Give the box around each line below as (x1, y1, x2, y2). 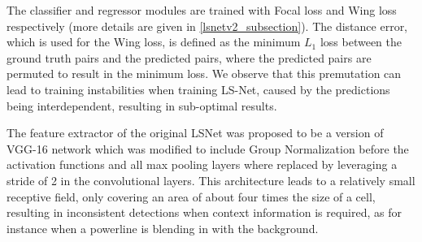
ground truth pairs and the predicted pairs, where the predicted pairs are (7, 49, 372, 66)
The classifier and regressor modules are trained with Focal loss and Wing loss (7, 2, 397, 18)
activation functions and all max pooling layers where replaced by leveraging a (7, 156, 398, 173)
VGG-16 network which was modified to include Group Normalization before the (7, 140, 409, 157)
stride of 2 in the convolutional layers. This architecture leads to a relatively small (7, 171, 415, 188)
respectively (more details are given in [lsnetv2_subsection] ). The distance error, (7, 17, 408, 34)
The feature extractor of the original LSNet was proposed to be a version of (7, 124, 384, 141)
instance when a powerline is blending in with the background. (7, 219, 319, 236)
